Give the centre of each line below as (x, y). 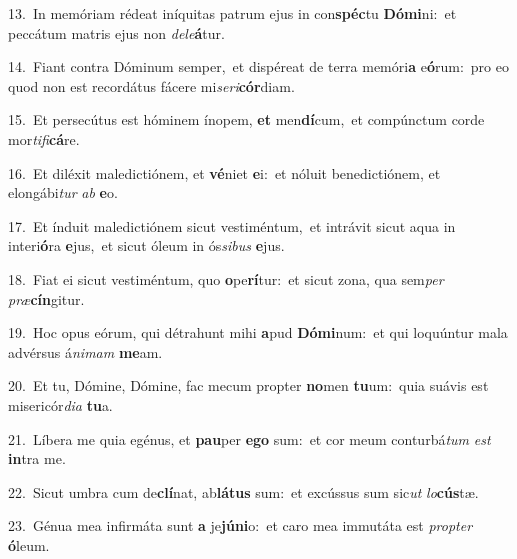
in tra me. (37, 458)
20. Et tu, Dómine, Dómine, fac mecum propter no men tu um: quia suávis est (248, 385)
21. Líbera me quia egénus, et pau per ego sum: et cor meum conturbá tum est (249, 438)
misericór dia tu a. (60, 404)
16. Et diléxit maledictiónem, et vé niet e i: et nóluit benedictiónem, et (224, 172)
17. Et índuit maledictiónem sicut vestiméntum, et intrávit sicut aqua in (232, 225)
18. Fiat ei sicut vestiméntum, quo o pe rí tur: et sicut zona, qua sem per (226, 278)
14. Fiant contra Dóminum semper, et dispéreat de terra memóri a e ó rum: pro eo (258, 66)
